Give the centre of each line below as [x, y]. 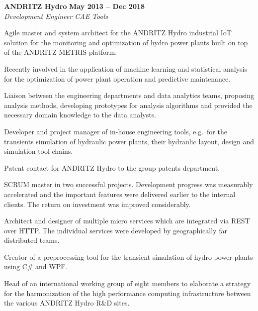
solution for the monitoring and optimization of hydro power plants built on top [126, 42]
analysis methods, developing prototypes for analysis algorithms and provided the [128, 105]
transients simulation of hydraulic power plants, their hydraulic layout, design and [129, 141]
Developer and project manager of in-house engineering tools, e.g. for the [116, 131]
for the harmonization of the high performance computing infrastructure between [128, 293]
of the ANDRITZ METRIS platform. [61, 52]
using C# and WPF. [36, 266]
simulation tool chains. [39, 151]
